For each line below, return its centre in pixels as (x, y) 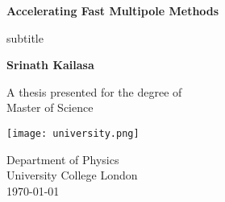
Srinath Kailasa (50, 65)
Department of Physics (63, 159)
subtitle (25, 37)
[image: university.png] (73, 133)
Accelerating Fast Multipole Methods (113, 10)
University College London (72, 175)
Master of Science (50, 107)
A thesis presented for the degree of (94, 91)
